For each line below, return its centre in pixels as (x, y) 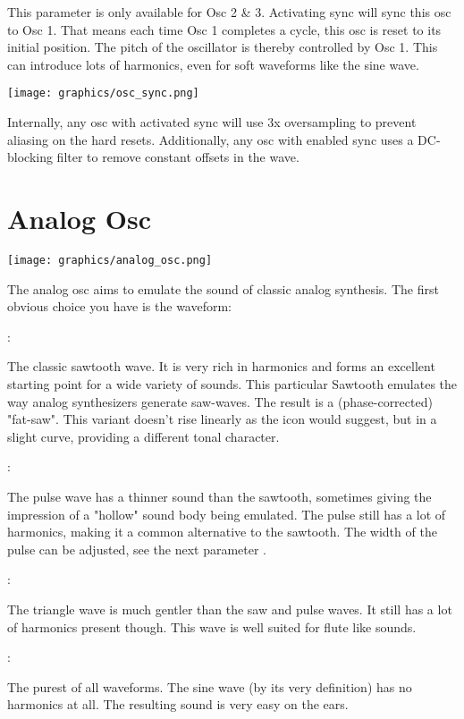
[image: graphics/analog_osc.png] (110, 260)
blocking (30, 157)
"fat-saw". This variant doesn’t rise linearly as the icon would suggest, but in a (222, 419)
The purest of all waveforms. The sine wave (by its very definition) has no (210, 686)
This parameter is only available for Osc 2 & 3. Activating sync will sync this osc (229, 12)
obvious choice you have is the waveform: (119, 306)
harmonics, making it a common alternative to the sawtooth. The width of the (222, 532)
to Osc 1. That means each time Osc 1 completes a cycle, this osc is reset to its (224, 29)
